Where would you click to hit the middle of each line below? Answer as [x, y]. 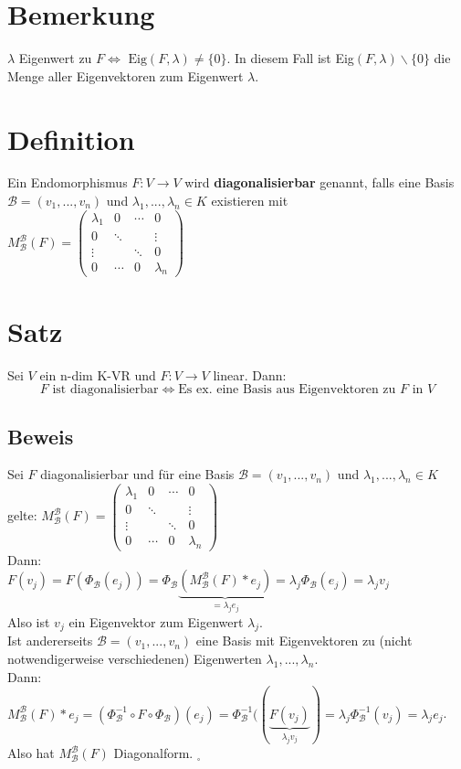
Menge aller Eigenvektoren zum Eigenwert [126, 75]
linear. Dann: [250, 374]
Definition [71, 139]
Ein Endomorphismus [68, 182]
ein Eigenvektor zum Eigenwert [156, 621]
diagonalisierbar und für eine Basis [137, 474]
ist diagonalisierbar [105, 390]
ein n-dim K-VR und [98, 374]
